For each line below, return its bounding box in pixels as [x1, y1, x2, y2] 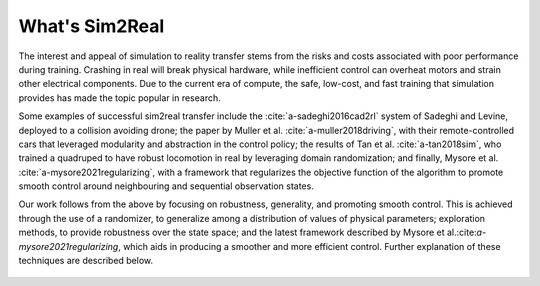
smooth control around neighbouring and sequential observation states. [18, 180, 314, 192]
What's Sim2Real [18, 15, 165, 37]
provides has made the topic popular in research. [18, 91, 221, 104]
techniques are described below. [18, 255, 154, 267]
